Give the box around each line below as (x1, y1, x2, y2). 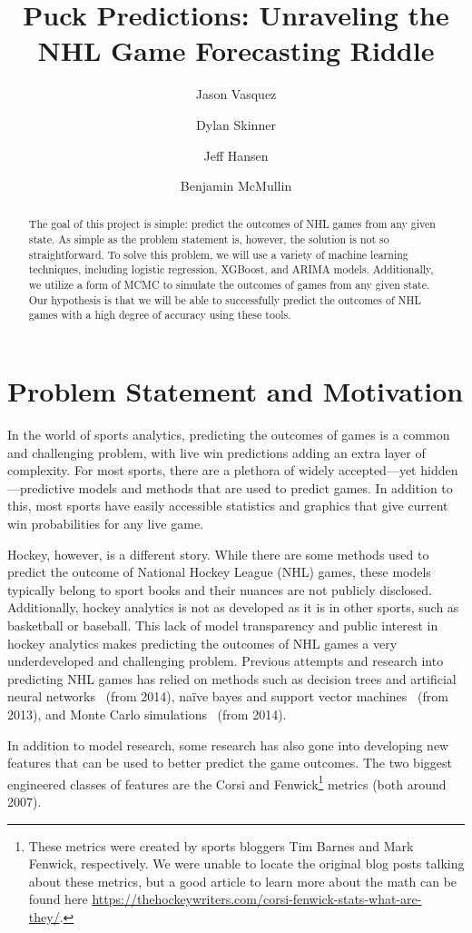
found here (28, 889, 88, 908)
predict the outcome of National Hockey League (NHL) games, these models (7, 562, 431, 581)
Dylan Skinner (196, 114, 276, 134)
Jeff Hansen (203, 145, 269, 164)
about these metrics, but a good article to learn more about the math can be (28, 871, 457, 890)
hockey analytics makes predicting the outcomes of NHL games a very (7, 633, 398, 652)
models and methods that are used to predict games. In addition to (78, 478, 453, 497)
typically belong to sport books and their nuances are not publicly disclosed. (7, 580, 432, 599)
